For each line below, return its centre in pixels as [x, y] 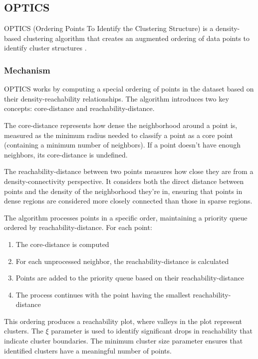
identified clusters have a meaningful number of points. [88, 350]
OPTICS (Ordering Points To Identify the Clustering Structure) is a [109, 28]
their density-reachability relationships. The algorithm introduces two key [117, 98]
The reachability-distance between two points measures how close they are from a [129, 171]
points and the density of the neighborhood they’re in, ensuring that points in [123, 191]
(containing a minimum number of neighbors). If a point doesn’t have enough [122, 145]
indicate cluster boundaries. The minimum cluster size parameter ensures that [124, 341]
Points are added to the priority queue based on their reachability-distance [130, 278]
